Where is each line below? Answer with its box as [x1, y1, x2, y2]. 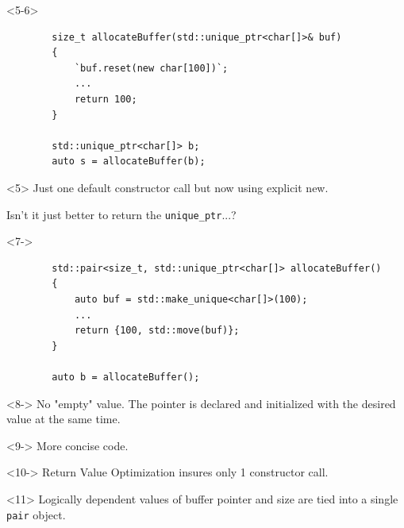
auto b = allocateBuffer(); [52, 371, 200, 383]
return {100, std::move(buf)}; [74, 325, 240, 337]
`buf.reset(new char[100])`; [74, 62, 229, 74]
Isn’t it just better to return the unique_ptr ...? [6, 206, 237, 222]
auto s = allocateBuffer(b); [52, 156, 206, 168]
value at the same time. [6, 410, 121, 427]
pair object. [6, 506, 66, 522]
